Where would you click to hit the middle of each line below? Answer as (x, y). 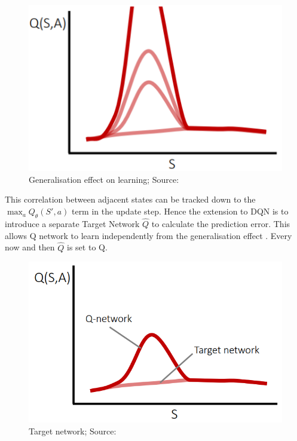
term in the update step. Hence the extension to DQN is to (180, 211)
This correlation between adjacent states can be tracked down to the (130, 199)
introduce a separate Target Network (72, 224)
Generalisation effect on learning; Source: (104, 179)
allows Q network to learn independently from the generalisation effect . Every (148, 235)
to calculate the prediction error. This (221, 224)
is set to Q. (87, 247)
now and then (30, 247)
